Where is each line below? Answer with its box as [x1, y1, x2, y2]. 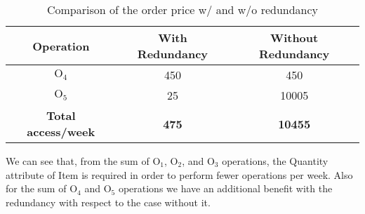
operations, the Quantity [222, 154, 328, 168]
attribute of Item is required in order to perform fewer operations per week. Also [6, 167, 353, 182]
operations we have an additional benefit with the [118, 181, 333, 196]
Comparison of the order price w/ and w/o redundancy [46, 1, 319, 18]
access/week [27, 123, 95, 140]
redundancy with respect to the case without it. [6, 194, 211, 209]
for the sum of [6, 181, 67, 196]
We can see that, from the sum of [6, 154, 150, 168]
